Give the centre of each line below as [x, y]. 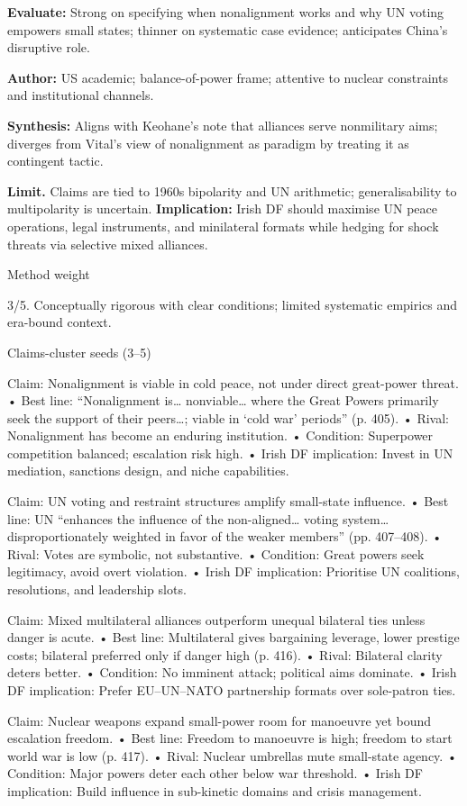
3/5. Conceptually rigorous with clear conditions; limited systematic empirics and [233, 304]
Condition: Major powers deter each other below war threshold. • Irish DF [215, 773]
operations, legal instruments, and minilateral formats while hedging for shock [223, 226]
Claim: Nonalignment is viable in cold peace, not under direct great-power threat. [233, 382]
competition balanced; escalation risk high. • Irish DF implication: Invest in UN [230, 453]
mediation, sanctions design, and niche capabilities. [148, 471]
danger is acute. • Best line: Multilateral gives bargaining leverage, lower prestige [233, 637]
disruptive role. [49, 47]
